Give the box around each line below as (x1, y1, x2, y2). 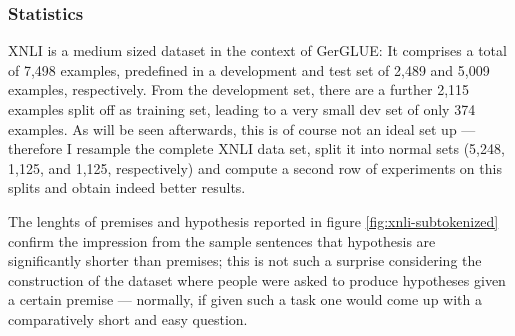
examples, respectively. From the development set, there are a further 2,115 (8, 79, 470, 100)
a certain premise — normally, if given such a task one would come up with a (8, 289, 482, 310)
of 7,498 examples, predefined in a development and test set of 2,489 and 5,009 (8, 59, 490, 80)
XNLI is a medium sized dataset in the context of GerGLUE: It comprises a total (8, 40, 507, 61)
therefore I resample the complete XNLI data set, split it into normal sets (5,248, (8, 138, 505, 159)
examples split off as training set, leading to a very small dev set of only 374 (8, 99, 476, 119)
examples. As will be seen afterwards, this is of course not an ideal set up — (8, 118, 476, 139)
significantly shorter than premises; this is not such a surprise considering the (8, 250, 482, 271)
